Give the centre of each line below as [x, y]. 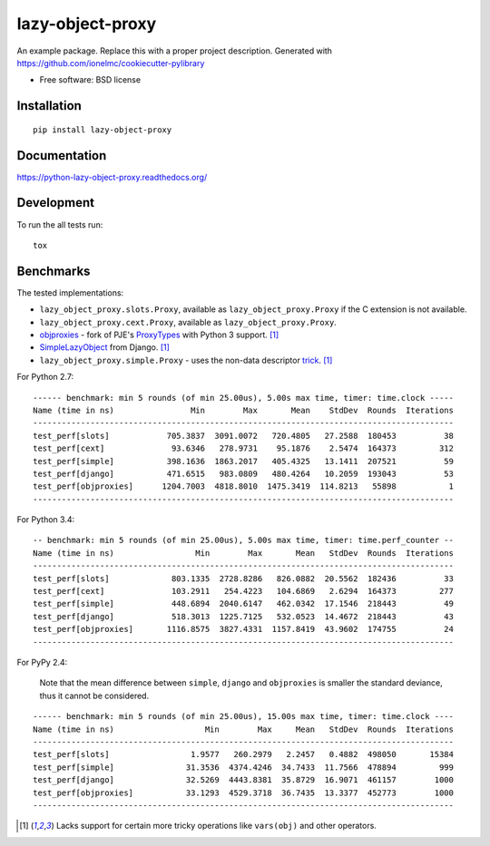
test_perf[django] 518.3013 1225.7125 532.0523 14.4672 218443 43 [243, 616]
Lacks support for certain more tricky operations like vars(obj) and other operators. [216, 826]
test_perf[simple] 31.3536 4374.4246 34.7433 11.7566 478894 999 [243, 767]
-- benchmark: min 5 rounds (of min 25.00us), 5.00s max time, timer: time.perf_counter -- [243, 540]
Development [56, 203]
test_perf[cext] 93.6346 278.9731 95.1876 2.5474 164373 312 [243, 448]
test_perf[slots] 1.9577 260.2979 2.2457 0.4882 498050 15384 [243, 754]
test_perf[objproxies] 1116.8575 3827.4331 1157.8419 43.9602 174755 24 [243, 629]
